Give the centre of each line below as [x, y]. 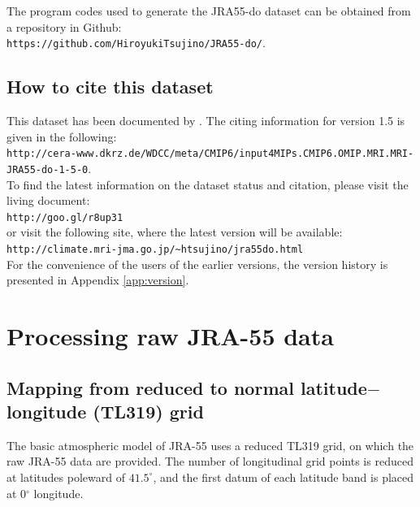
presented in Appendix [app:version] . [98, 280]
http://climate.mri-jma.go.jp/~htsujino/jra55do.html [155, 249]
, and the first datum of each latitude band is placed [284, 477]
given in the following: [62, 136]
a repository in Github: [64, 26]
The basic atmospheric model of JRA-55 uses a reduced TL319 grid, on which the [210, 445]
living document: [48, 200]
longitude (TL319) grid [105, 411]
